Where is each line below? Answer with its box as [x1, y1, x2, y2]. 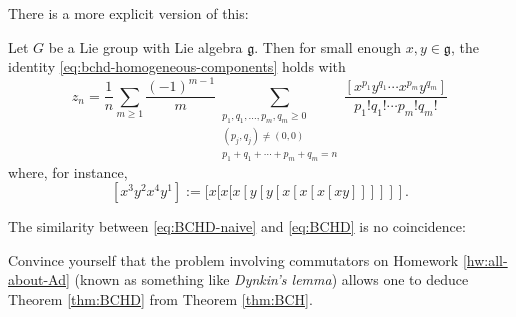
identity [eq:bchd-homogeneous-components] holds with [8, 56, 346, 77]
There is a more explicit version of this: [8, 3, 249, 23]
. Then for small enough [254, 36, 401, 57]
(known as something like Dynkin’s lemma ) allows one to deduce [74, 269, 469, 290]
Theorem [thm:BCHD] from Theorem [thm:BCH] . [8, 289, 313, 310]
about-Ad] [8, 269, 70, 290]
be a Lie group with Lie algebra [48, 36, 243, 57]
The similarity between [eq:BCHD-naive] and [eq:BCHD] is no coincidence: [8, 216, 466, 237]
